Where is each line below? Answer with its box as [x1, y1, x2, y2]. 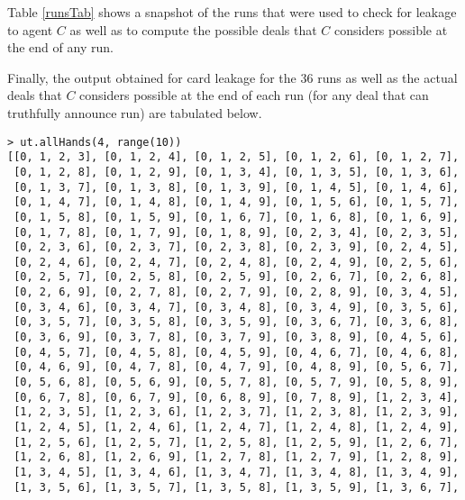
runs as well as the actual [317, 68, 458, 86]
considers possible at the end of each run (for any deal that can [79, 86, 429, 105]
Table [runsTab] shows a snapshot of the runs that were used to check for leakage [7, 3, 457, 21]
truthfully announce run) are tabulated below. [7, 103, 262, 122]
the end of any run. [7, 38, 114, 57]
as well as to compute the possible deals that [69, 20, 317, 39]
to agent [7, 20, 53, 39]
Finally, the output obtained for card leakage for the [7, 68, 296, 86]
